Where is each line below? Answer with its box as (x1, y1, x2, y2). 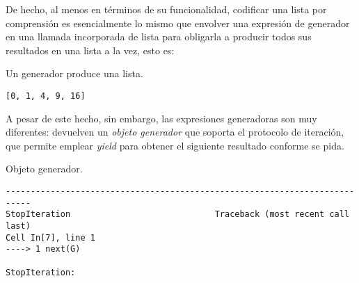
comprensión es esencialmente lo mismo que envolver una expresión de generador (6, 15, 350, 30)
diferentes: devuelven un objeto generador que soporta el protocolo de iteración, (6, 124, 344, 139)
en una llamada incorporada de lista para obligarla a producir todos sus (6, 29, 312, 44)
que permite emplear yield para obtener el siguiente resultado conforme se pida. (6, 138, 344, 152)
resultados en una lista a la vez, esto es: (6, 42, 175, 57)
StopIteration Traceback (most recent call (6, 209, 349, 220)
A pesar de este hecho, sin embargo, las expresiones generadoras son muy (6, 111, 317, 125)
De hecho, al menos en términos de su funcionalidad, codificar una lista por (6, 2, 327, 16)
